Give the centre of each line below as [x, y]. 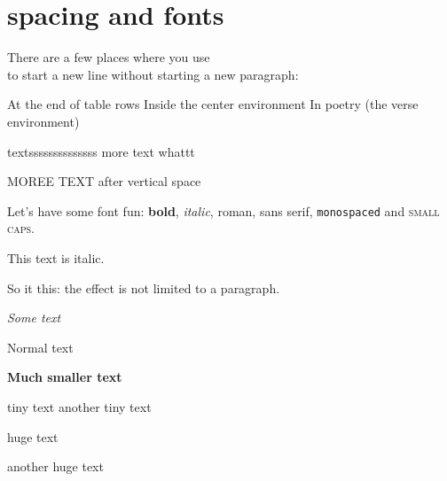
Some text [34, 318]
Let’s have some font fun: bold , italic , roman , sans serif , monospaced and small [223, 210]
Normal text [40, 347]
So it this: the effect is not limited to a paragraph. [144, 287]
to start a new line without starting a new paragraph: [153, 74]
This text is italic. [56, 257]
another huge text [55, 466]
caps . [21, 228]
